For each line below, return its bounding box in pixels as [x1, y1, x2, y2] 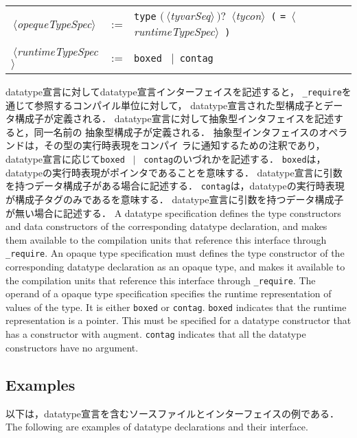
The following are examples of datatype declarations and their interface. [5, 419, 308, 434]
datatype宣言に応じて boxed [5, 152, 125, 166]
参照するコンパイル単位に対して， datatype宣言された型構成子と [34, 97, 324, 112]
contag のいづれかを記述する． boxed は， [143, 152, 326, 166]
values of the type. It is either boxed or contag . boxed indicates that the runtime [5, 299, 347, 314]
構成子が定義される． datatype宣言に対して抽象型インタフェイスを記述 [14, 111, 334, 126]
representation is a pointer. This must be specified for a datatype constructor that [5, 313, 352, 327]
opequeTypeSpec [16, 15, 92, 32]
